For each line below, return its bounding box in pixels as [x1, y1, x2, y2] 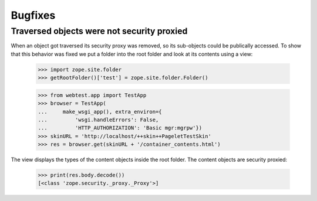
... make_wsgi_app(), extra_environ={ [38, 108, 162, 115]
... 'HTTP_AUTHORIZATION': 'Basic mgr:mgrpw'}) [38, 125, 203, 131]
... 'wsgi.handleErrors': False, [38, 116, 159, 123]
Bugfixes [11, 9, 56, 22]
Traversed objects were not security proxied [11, 26, 188, 36]
